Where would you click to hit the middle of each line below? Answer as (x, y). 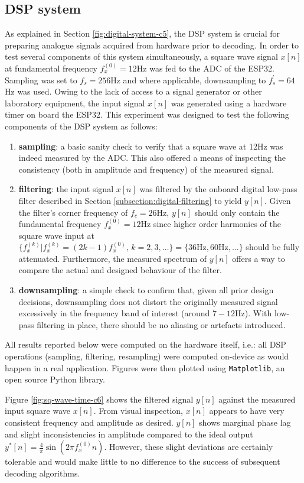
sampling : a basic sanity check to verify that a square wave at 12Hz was (151, 146)
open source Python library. (55, 379)
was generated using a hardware (229, 103)
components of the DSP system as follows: (81, 126)
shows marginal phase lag (245, 422)
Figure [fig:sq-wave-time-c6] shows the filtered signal (99, 399)
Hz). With (254, 313)
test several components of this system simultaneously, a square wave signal (141, 56)
